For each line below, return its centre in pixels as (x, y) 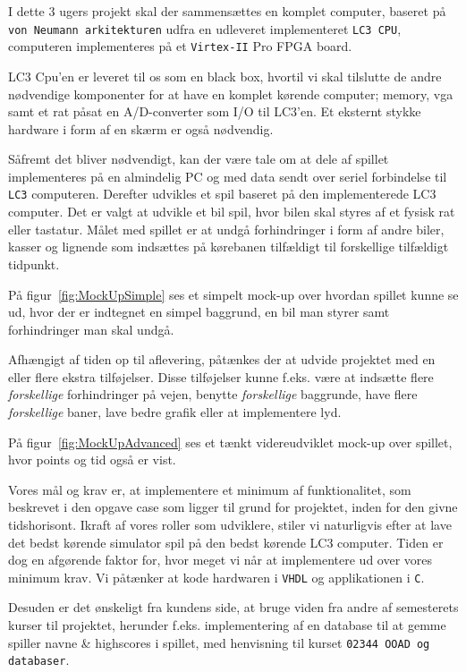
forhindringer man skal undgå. (91, 329)
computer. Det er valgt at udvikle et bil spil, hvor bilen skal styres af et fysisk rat (232, 212)
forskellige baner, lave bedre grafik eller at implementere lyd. (175, 412)
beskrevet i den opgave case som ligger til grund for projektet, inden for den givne (233, 507)
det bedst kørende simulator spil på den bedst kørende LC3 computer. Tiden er (226, 542)
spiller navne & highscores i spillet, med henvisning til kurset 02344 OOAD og (219, 642)
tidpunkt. (34, 264)
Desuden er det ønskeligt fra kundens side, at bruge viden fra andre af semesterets (233, 607)
